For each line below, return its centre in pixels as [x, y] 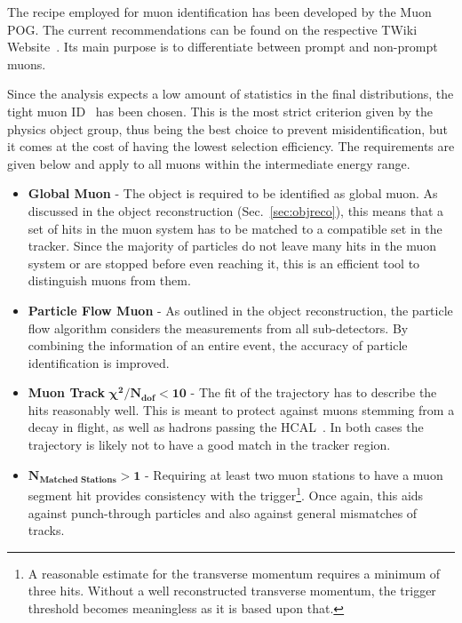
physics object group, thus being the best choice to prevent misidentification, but [227, 128]
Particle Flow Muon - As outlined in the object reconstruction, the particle [240, 310]
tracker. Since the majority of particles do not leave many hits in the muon [232, 246]
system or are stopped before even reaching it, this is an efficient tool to [224, 263]
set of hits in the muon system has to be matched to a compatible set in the [235, 228]
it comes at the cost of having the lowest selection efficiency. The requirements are [231, 146]
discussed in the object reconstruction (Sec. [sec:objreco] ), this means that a [236, 210]
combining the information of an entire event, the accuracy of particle [218, 345]
